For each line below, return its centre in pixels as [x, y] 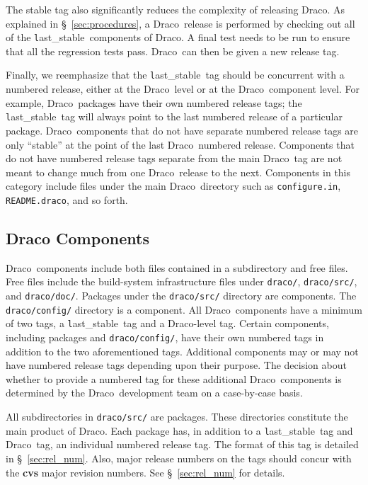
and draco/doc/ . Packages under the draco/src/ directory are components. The [181, 296]
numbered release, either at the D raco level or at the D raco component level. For [183, 89]
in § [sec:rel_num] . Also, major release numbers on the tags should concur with [179, 458]
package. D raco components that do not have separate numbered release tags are [182, 130]
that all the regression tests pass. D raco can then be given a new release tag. [173, 51]
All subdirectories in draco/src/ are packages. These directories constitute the [177, 417]
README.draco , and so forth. [67, 199]
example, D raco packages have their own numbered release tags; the [154, 102]
